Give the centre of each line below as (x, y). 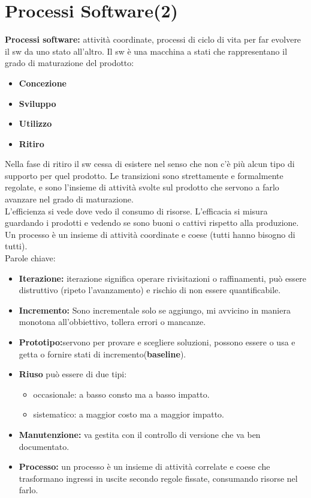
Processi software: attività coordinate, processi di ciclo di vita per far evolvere (153, 39)
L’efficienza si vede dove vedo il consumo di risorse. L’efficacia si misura (136, 211)
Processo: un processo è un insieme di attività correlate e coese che (144, 466)
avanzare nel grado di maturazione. (69, 199)
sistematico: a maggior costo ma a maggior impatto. (129, 414)
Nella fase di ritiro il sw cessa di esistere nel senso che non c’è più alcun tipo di (150, 164)
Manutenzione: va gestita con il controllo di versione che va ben (140, 434)
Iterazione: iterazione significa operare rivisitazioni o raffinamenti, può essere (163, 278)
